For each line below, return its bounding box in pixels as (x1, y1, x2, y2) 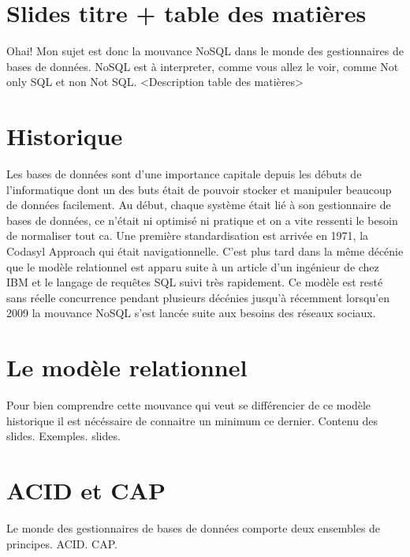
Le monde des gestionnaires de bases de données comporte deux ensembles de (6, 520, 381, 536)
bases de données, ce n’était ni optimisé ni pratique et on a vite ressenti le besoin (6, 211, 398, 228)
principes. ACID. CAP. (6, 535, 117, 551)
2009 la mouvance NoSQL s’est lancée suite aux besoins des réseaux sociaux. (6, 305, 376, 321)
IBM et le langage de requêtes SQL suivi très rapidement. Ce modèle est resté (6, 274, 383, 290)
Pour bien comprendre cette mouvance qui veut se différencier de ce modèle (6, 397, 371, 413)
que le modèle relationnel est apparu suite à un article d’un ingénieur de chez (6, 258, 379, 275)
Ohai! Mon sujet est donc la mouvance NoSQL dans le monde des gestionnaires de (6, 43, 404, 59)
